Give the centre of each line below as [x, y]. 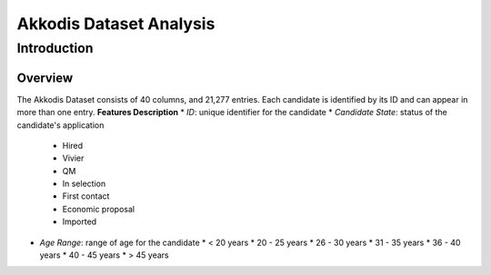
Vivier [73, 158]
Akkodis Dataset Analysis [116, 24]
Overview [45, 78]
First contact [86, 196]
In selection [84, 184]
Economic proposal [99, 209]
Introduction [55, 48]
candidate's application [60, 125]
